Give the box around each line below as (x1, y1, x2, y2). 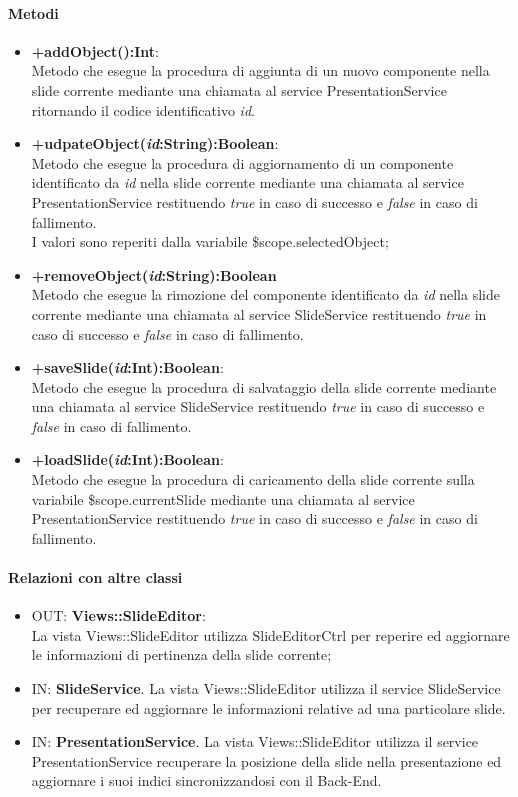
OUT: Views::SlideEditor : (31, 605, 206, 626)
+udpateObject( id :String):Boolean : (31, 133, 279, 154)
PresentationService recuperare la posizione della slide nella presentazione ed (31, 750, 502, 771)
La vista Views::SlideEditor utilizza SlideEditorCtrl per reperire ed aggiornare (31, 624, 510, 645)
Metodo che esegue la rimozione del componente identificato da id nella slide (31, 284, 500, 305)
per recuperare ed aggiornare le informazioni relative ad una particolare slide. (31, 697, 506, 718)
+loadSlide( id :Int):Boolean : (31, 449, 224, 470)
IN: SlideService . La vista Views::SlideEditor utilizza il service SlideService (31, 678, 501, 699)
